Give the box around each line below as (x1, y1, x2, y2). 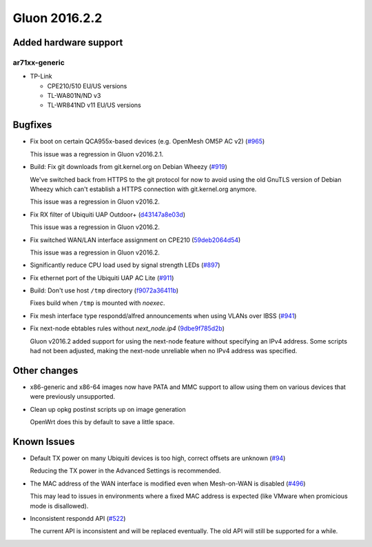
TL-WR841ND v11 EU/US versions (47, 101, 141, 110)
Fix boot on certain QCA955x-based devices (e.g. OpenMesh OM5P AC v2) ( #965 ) (30, 137, 265, 146)
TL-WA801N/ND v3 (47, 92, 101, 100)
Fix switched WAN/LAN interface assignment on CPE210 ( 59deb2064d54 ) (30, 235, 241, 244)
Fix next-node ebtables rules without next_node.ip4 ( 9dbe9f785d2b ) (30, 324, 225, 332)
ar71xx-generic (12, 57, 65, 67)
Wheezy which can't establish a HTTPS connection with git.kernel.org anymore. (30, 185, 257, 193)
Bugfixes (12, 119, 52, 131)
